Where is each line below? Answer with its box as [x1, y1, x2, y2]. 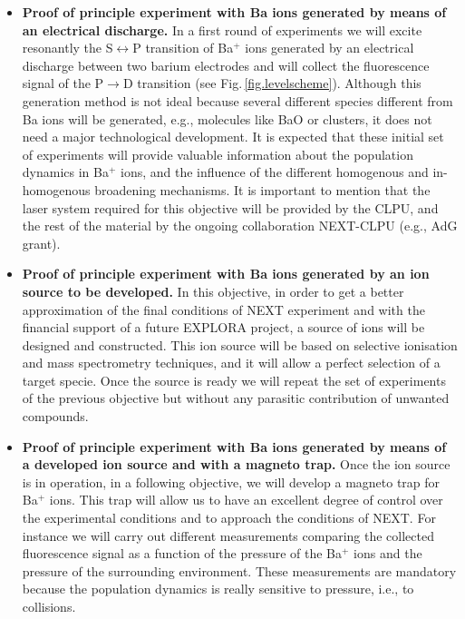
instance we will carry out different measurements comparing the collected [22, 526, 434, 545]
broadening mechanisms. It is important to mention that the [94, 180, 431, 199]
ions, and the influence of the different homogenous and [121, 162, 429, 182]
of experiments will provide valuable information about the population [22, 144, 413, 163]
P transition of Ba [132, 38, 234, 57]
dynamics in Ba [22, 162, 109, 182]
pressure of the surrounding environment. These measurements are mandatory [22, 561, 457, 580]
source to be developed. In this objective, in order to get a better [22, 281, 404, 300]
